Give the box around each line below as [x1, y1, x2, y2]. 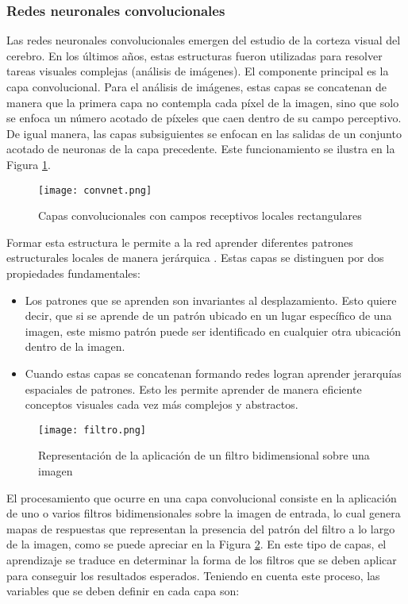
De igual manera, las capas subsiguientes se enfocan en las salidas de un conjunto [6, 125, 402, 141]
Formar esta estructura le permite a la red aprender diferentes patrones [6, 233, 353, 250]
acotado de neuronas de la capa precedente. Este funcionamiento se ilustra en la [6, 140, 395, 157]
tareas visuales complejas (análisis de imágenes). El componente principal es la [6, 63, 389, 79]
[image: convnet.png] [38, 184, 152, 196]
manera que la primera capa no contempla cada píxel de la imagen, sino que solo [6, 94, 399, 110]
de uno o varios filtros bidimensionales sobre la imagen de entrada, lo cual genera [6, 505, 401, 521]
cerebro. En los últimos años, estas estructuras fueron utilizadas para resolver [6, 47, 383, 63]
